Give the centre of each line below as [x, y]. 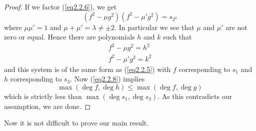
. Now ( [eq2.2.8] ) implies [107, 79]
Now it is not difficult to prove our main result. [76, 123]
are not [236, 27]
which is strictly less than [43, 96]
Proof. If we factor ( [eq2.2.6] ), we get [60, 6]
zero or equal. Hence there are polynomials [69, 37]
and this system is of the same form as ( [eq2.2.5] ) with [87, 69]
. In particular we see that [154, 27]
